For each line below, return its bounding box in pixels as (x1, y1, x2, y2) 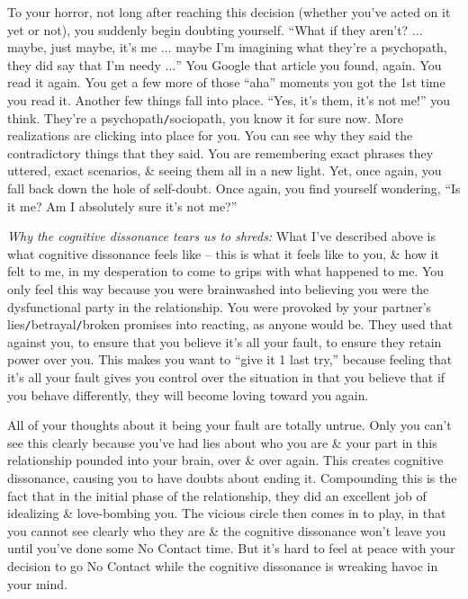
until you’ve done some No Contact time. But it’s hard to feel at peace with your (7, 539, 455, 558)
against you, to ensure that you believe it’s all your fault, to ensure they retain (7, 332, 442, 351)
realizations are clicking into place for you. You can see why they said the (7, 126, 413, 145)
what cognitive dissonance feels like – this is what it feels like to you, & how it (7, 244, 439, 263)
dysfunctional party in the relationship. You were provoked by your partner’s (7, 297, 432, 316)
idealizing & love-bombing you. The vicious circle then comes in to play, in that (7, 504, 446, 523)
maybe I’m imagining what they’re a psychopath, (175, 38, 447, 57)
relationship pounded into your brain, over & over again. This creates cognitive (7, 451, 444, 469)
